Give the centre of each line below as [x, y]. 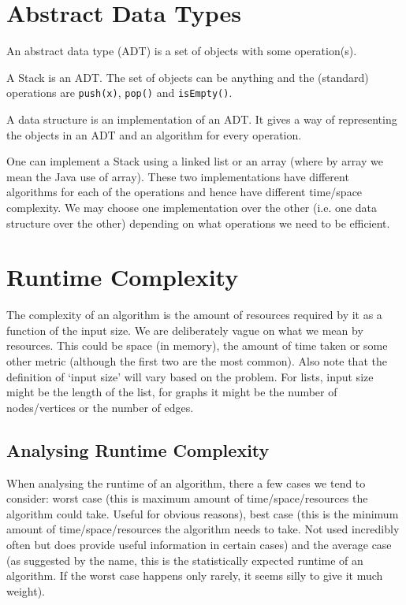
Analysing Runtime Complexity [138, 449]
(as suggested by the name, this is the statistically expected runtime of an [185, 560]
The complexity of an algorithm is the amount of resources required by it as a [194, 315]
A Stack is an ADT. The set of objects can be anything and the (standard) [188, 77]
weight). [26, 590]
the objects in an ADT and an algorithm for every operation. [154, 134]
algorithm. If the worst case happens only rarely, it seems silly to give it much [195, 575]
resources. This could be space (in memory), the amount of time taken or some [197, 345]
